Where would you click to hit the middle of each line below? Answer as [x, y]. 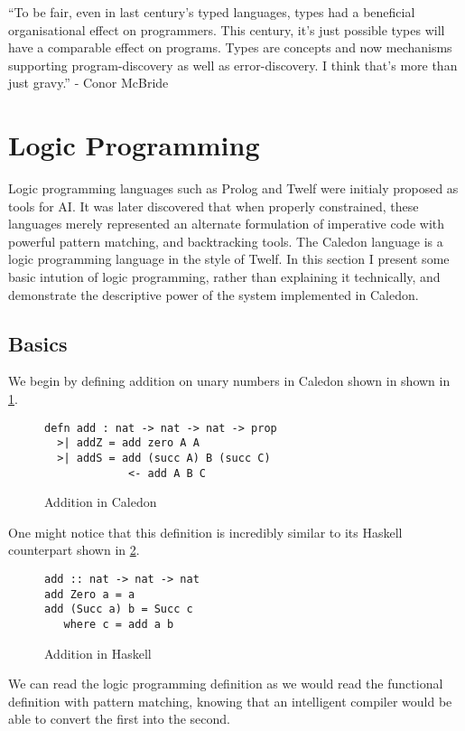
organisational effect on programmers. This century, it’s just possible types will [227, 29]
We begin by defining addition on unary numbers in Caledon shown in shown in [229, 381]
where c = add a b [119, 625]
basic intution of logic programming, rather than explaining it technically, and [224, 277]
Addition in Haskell [98, 653]
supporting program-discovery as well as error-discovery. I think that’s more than [233, 65]
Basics [38, 343]
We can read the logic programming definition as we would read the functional [226, 684]
